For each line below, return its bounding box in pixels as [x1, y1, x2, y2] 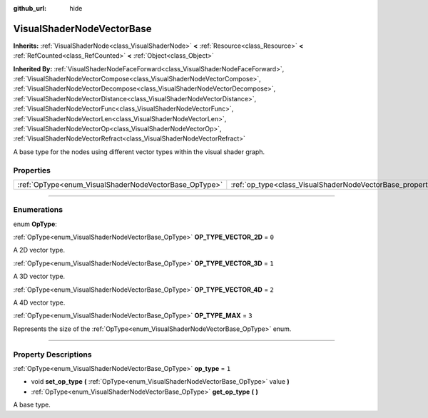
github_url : [13, 4, 46, 12]
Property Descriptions [13, 350, 92, 360]
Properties [13, 165, 51, 175]
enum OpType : [13, 220, 57, 228]
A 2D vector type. [13, 246, 66, 255]
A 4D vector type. [13, 298, 66, 307]
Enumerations [13, 205, 63, 215]
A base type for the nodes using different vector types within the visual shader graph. [13, 147, 265, 156]
